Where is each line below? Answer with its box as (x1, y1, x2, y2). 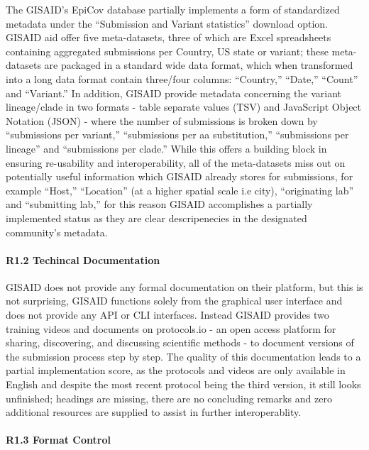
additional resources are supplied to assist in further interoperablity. (6, 405, 302, 419)
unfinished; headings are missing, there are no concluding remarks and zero (6, 390, 332, 405)
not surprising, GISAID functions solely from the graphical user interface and (6, 293, 343, 308)
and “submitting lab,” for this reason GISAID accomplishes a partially (6, 197, 313, 212)
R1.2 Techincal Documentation (6, 252, 160, 267)
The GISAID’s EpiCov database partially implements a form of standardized (6, 2, 340, 16)
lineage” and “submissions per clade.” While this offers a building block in (6, 141, 327, 155)
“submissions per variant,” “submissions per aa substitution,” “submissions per (6, 127, 349, 142)
